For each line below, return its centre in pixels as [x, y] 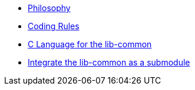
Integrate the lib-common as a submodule [109, 62]
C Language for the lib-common [90, 44]
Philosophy [49, 8]
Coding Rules [54, 26]
